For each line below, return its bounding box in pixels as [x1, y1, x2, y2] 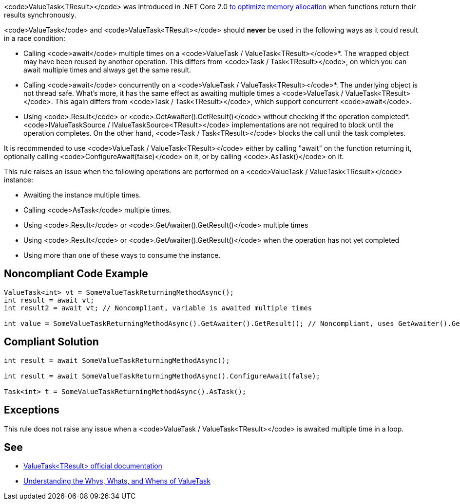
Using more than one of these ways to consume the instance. [23, 251, 221, 259]
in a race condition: [4, 34, 65, 42]
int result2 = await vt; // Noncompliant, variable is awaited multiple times [4, 304, 312, 312]
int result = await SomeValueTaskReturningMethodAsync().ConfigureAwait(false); [4, 372, 321, 380]
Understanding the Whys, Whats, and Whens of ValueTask [23, 477, 211, 486]
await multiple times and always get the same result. [23, 66, 192, 74]
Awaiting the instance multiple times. [23, 191, 141, 199]
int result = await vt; [4, 296, 95, 304]
